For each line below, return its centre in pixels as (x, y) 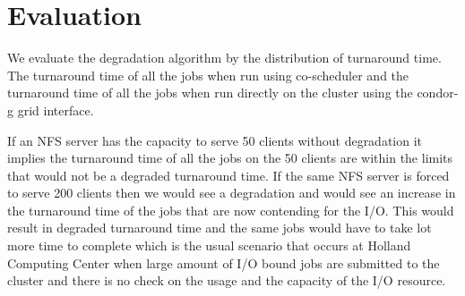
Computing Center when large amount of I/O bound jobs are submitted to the (224, 262)
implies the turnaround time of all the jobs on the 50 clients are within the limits (230, 158)
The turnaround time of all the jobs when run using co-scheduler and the (208, 75)
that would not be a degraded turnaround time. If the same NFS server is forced (228, 175)
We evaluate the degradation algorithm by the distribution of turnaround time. (224, 58)
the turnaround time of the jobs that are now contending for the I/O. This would (231, 210)
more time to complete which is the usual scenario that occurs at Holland (209, 245)
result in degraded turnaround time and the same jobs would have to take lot (220, 228)
